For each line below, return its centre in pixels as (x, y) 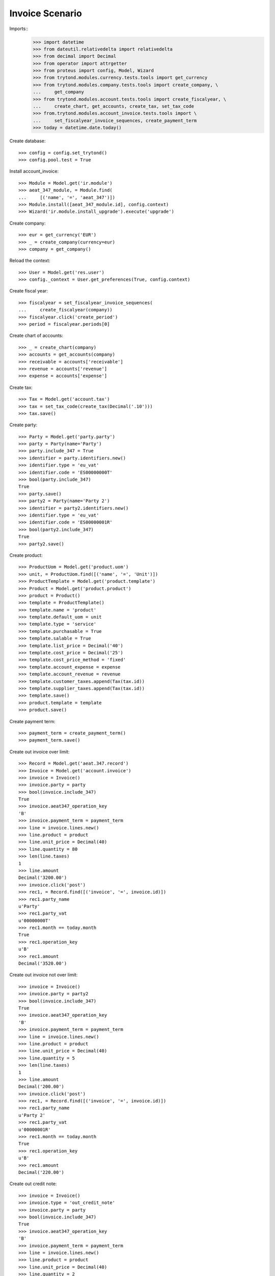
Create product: (26, 555)
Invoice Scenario (46, 13)
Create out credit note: (33, 1184)
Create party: (23, 425)
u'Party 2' (32, 1115)
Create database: (28, 141)
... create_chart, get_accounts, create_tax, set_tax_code (114, 106)
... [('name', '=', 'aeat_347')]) (67, 197)
